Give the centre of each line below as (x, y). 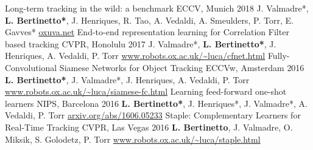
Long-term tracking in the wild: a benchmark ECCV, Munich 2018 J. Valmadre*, (157, 8)
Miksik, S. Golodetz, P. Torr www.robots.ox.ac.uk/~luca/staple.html (133, 139)
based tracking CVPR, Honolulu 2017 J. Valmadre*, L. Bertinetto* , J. (141, 43)
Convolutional (31, 67)
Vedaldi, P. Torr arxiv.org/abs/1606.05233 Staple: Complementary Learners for (153, 115)
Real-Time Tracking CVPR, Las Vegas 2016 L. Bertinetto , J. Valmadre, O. (149, 127)
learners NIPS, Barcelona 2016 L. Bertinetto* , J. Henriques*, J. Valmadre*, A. (156, 103)
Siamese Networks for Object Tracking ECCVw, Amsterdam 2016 (182, 67)
